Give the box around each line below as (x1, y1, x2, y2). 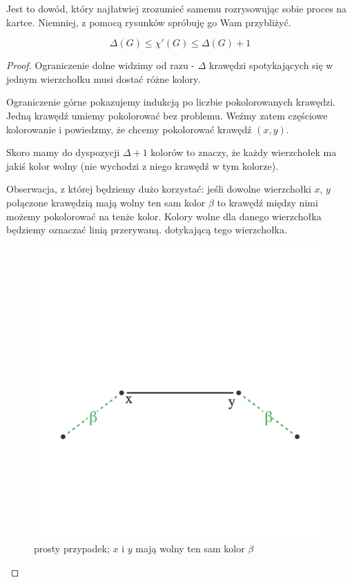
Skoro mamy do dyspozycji (6, 145, 120, 159)
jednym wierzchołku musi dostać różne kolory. (6, 71, 201, 86)
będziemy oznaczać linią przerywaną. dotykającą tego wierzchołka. (6, 222, 287, 237)
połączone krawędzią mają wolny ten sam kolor (6, 195, 206, 209)
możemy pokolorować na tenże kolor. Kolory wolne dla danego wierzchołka (6, 208, 322, 223)
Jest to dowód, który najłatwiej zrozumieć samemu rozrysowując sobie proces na (6, 1, 347, 15)
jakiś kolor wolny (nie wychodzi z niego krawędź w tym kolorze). (6, 158, 279, 173)
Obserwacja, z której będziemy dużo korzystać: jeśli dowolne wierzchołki (6, 182, 311, 196)
